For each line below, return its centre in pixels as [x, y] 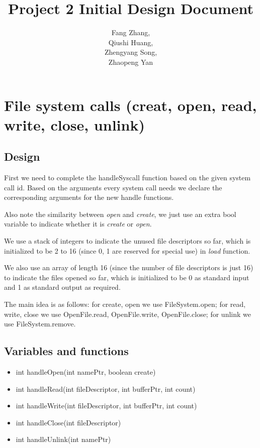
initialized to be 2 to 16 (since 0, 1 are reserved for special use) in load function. [127, 250]
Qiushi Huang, [131, 42]
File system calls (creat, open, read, [131, 105]
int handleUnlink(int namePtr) [63, 439]
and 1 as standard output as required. [62, 287]
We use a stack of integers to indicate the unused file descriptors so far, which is [127, 241]
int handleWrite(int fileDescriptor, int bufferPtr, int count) [106, 406]
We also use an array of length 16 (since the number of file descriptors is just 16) [129, 267]
